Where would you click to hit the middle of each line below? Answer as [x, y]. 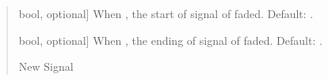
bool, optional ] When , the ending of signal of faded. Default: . [170, 40]
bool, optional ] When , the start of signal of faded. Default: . [166, 13]
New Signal [46, 66]
